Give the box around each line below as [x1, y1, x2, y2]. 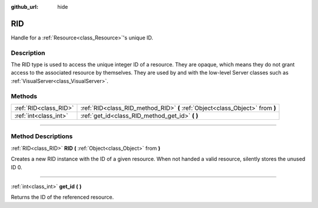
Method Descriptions [11, 132, 73, 140]
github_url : [11, 4, 38, 10]
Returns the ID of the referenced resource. [11, 194, 114, 201]
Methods [11, 92, 38, 100]
